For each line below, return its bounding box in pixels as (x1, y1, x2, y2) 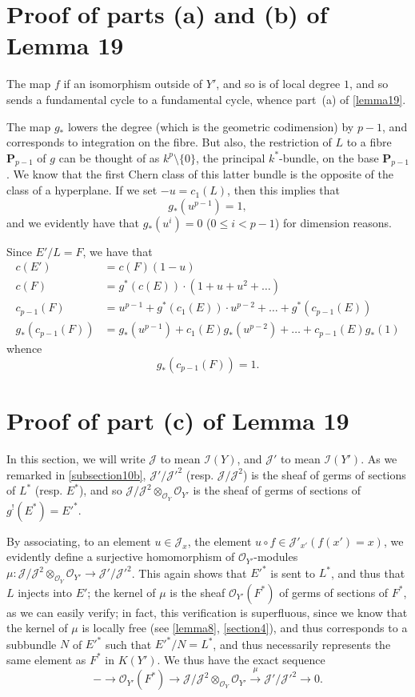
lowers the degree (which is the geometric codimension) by (67, 118, 354, 134)
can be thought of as (58, 149, 160, 166)
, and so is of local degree (216, 75, 341, 92)
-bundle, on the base (279, 149, 379, 166)
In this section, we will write (6, 451, 146, 467)
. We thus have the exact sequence (157, 651, 325, 667)
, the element (187, 532, 252, 549)
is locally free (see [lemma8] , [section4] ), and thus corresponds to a (82, 619, 408, 636)
